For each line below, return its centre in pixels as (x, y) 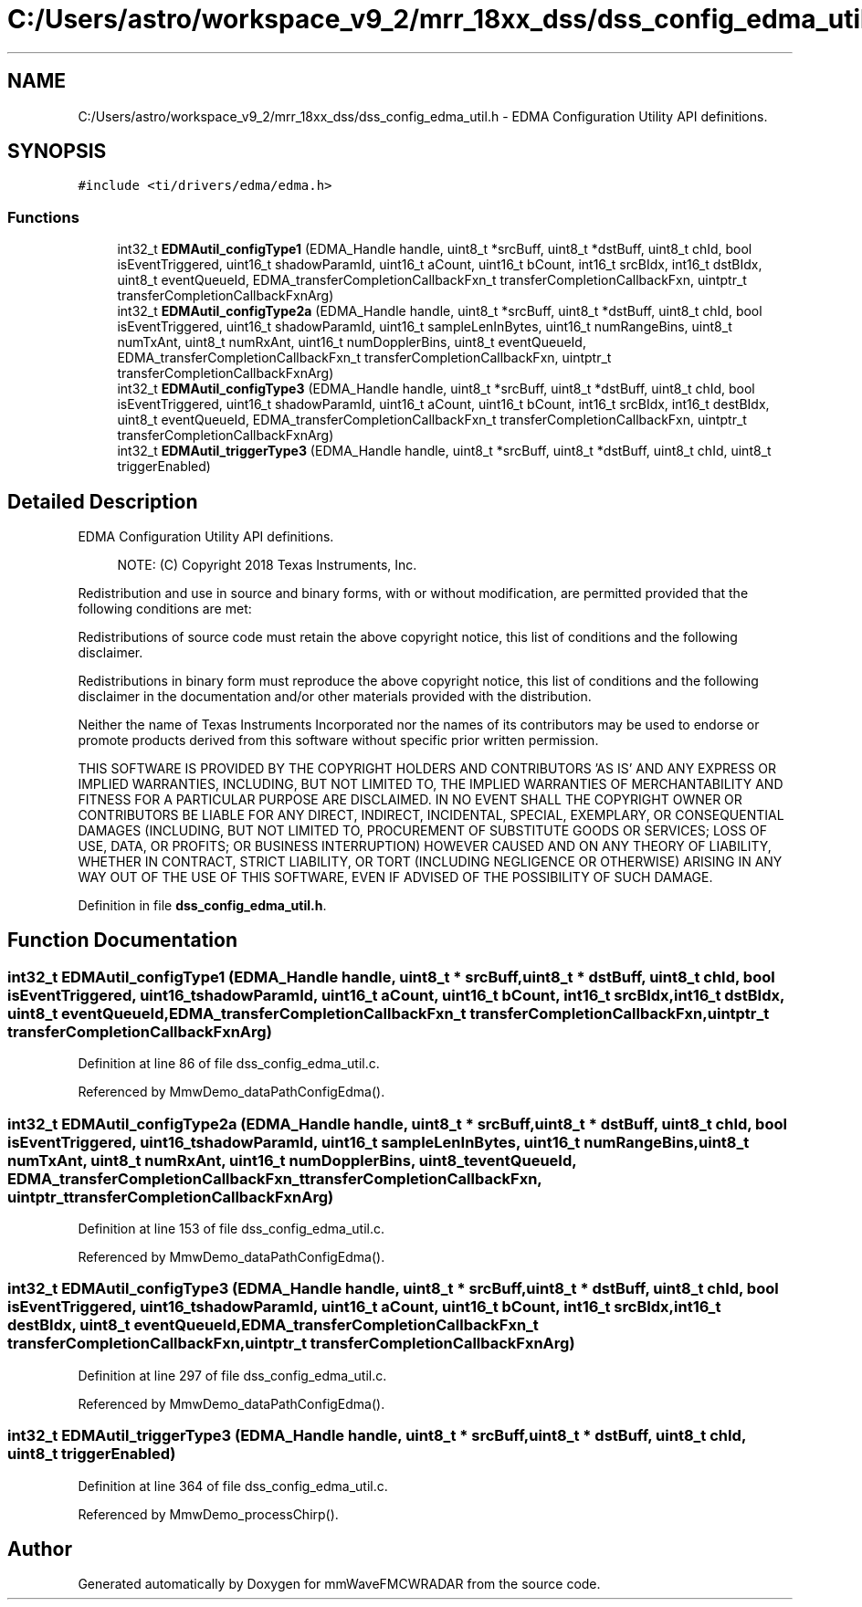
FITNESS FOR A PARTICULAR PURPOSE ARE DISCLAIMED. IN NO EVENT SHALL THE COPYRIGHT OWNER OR (410, 800)
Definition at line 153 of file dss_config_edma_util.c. (231, 1229)
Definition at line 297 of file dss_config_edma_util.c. (232, 1375)
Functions (43, 217)
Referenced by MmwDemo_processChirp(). (208, 1514)
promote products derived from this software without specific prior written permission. (338, 740)
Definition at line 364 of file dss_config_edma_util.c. (233, 1486)
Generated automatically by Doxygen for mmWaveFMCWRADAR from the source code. (339, 1584)
